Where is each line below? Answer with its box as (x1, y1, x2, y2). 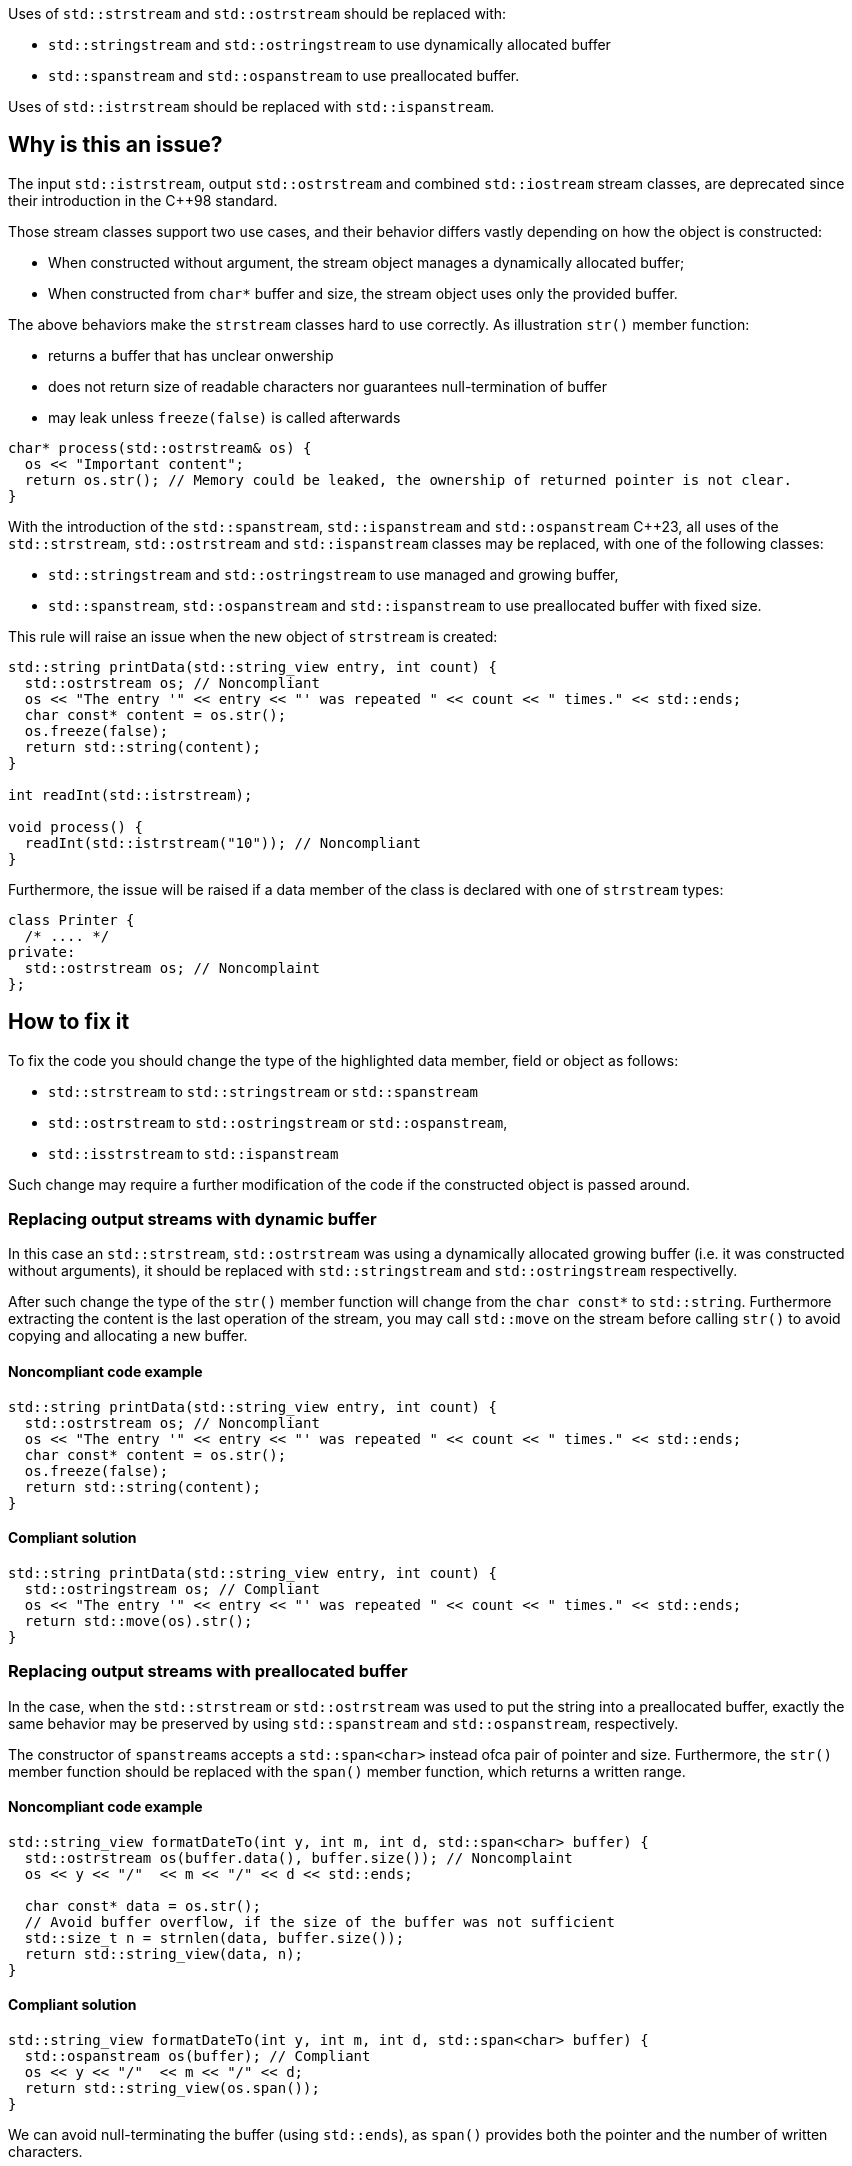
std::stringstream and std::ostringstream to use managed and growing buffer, (48, 565, 619, 583)
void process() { (8, 818, 143, 835)
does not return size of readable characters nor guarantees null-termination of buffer (48, 377, 608, 395)
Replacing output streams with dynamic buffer (8, 1209, 377, 1230)
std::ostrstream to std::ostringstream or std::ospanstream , (48, 1113, 508, 1131)
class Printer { (8, 911, 135, 928)
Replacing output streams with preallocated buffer (8, 1661, 408, 1682)
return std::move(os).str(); (24, 1612, 253, 1629)
